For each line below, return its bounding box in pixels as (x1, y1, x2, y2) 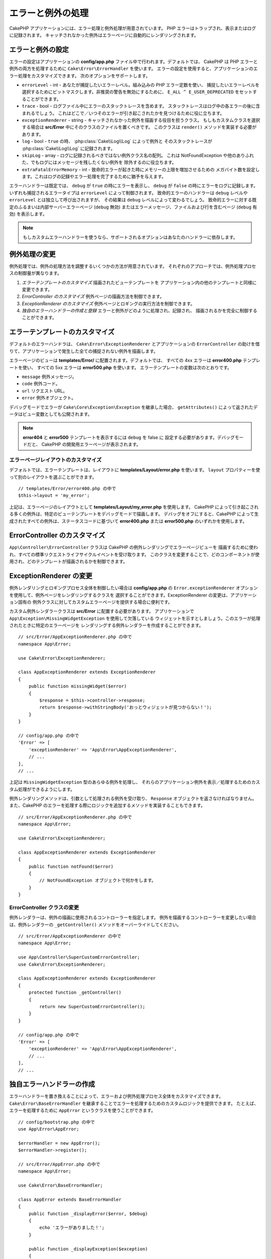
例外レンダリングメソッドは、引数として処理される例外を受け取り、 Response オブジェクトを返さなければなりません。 (9, 796, 257, 802)
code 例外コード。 (22, 381, 60, 387)
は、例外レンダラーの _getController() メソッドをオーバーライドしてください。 (9, 922, 182, 928)
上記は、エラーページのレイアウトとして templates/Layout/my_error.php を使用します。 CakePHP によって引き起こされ (9, 504, 259, 510)
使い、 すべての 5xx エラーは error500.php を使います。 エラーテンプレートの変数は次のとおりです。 (22, 364, 232, 370)
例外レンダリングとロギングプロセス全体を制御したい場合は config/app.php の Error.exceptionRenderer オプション (9, 585, 258, 591)
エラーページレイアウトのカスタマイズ (9, 456, 102, 463)
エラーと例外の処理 (9, 8, 89, 19)
